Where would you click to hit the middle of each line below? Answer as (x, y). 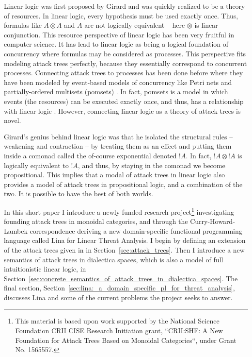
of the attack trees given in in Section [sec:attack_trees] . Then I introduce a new (124, 249)
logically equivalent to (36, 165)
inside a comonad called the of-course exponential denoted (90, 155)
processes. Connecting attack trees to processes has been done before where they (124, 73)
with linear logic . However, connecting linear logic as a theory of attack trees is (122, 110)
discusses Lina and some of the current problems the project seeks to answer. (118, 297)
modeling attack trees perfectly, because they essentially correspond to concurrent (126, 63)
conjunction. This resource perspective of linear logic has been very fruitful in (119, 34)
